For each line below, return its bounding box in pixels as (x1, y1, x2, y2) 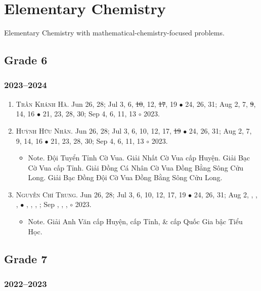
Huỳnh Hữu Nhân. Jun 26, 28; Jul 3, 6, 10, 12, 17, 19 (16, 125, 181, 136)
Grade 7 (4, 251, 48, 266)
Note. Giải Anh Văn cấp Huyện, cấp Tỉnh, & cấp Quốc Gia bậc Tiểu (28, 216, 243, 227)
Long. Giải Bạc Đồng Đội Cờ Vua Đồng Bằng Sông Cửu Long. (28, 172, 223, 183)
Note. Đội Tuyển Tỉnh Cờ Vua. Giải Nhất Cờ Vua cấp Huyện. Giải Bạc (28, 152, 250, 163)
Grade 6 (4, 52, 48, 68)
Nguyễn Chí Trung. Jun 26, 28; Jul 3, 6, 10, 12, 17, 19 (16, 189, 186, 199)
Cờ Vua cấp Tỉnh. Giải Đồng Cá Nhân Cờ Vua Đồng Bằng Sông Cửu (28, 162, 243, 173)
